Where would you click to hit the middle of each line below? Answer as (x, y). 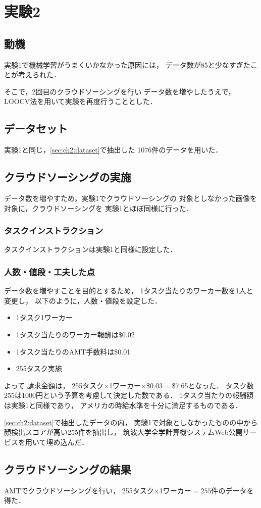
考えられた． (39, 74)
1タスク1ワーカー (44, 317)
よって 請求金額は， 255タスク (54, 385)
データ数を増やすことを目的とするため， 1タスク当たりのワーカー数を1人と (129, 291)
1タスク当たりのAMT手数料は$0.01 (73, 351)
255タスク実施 (39, 368)
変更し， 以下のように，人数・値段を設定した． (83, 300)
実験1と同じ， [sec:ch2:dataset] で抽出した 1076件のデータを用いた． (113, 150)
